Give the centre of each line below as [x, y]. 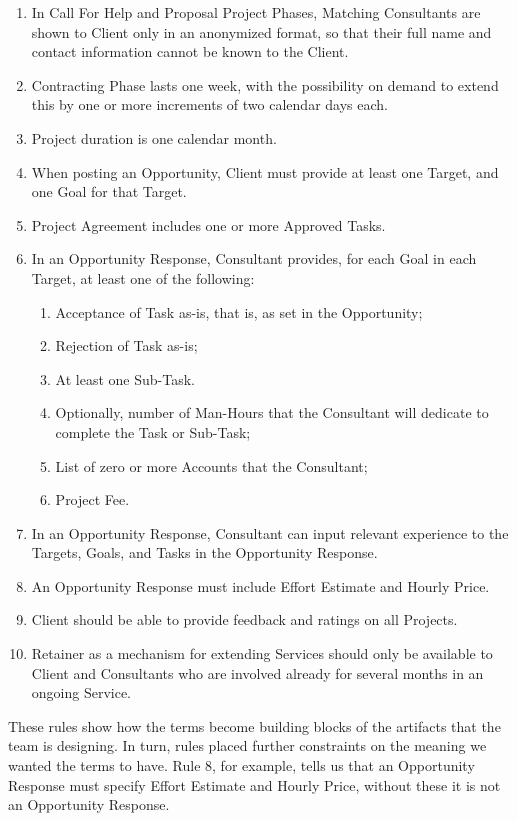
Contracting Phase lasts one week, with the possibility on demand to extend [265, 84]
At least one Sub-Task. [125, 378]
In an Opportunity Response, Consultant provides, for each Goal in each [254, 258]
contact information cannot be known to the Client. [190, 51]
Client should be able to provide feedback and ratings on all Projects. [244, 619]
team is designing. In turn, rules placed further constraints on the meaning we [247, 745]
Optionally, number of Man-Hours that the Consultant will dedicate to [272, 412]
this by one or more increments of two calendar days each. [209, 104]
